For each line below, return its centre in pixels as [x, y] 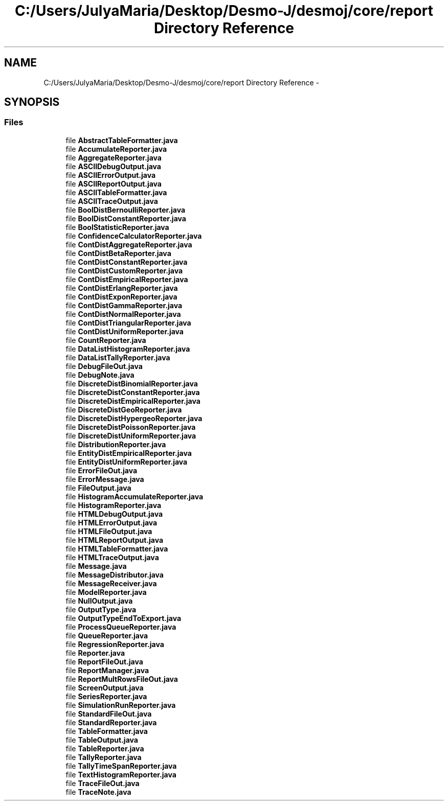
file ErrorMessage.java [105, 479]
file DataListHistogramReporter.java [128, 349]
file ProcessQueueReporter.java [121, 627]
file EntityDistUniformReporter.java [127, 462]
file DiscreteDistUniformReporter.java [131, 435]
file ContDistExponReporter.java [121, 296]
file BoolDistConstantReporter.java [126, 218]
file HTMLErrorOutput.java [111, 522]
